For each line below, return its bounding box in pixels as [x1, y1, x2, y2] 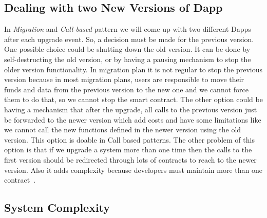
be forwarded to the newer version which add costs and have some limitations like [4, 114, 261, 125]
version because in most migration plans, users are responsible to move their [4, 74, 244, 85]
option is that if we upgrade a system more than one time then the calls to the [4, 144, 252, 155]
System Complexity [4, 200, 110, 215]
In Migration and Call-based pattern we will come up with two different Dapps [4, 24, 251, 34]
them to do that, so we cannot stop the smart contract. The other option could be [4, 94, 263, 105]
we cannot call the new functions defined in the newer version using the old [4, 124, 241, 135]
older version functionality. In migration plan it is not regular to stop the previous [4, 64, 263, 74]
